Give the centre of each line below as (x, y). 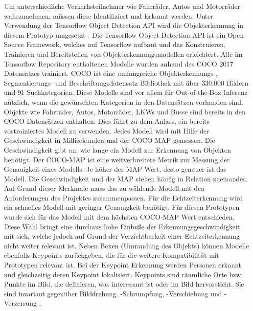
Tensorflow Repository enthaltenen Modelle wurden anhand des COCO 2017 (119, 63)
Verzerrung (21, 303)
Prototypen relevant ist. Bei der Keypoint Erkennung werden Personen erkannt (123, 265)
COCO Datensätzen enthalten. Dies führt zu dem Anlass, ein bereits (107, 121)
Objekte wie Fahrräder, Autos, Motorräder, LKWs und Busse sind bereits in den (125, 111)
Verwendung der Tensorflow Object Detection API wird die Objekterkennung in (124, 25)
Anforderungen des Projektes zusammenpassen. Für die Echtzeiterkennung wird (124, 197)
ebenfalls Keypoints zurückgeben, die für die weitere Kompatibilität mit (112, 255)
